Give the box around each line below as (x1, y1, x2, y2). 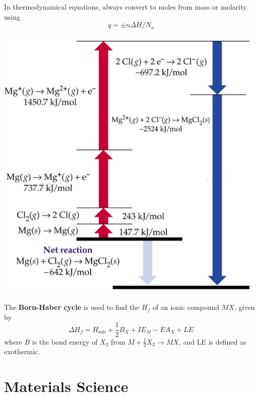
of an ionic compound (152, 302, 220, 312)
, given (234, 302, 255, 312)
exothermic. (4, 346, 40, 357)
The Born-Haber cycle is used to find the (4, 302, 140, 312)
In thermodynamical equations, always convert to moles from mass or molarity (4, 2, 247, 12)
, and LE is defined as (178, 336, 246, 347)
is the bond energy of (32, 336, 98, 347)
